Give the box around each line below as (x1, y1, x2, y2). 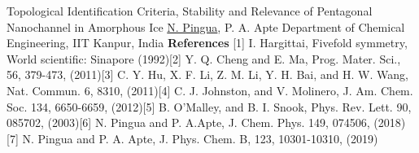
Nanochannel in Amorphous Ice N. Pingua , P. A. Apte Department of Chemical (7, 18, 405, 35)
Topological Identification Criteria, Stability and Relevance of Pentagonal (7, 2, 373, 19)
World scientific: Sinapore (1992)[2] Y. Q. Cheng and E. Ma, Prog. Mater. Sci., (7, 50, 401, 67)
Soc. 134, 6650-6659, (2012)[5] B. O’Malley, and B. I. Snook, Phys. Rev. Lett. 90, (7, 98, 412, 115)
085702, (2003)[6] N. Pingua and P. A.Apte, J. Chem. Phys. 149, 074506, (7, 114, 370, 131)
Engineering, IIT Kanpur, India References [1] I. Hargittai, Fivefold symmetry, (7, 34, 408, 51)
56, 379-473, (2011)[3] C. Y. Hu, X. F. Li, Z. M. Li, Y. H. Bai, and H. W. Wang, (7, 66, 408, 83)
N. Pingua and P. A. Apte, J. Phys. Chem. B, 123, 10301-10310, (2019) (22, 129, 378, 146)
